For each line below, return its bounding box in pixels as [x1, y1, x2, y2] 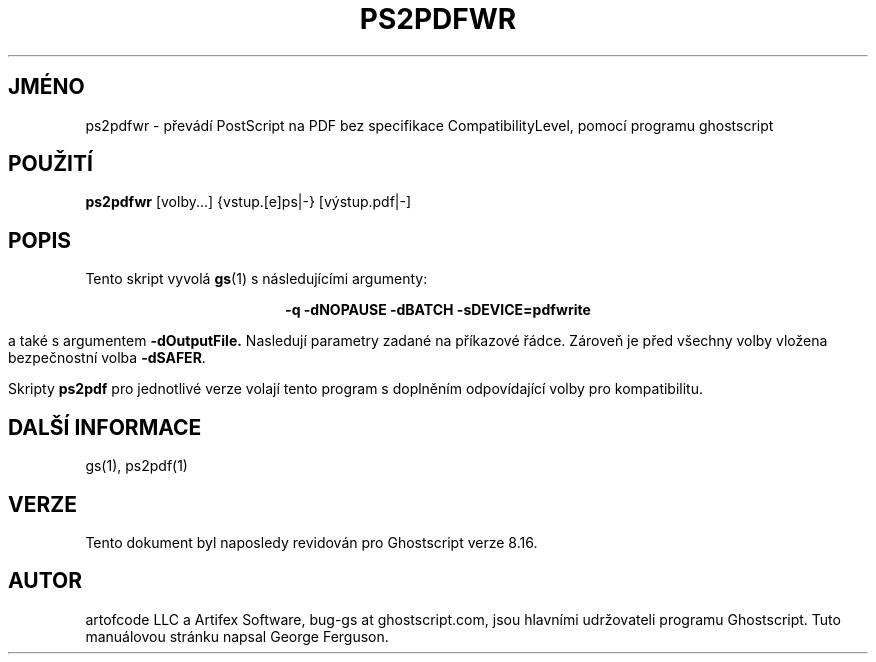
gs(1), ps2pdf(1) [85, 457, 188, 475]
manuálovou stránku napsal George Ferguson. [85, 627, 389, 645]
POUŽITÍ [8, 151, 93, 177]
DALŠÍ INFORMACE [8, 414, 202, 440]
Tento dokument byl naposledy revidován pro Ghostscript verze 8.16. [85, 533, 538, 551]
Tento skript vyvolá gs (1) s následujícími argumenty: [85, 270, 428, 288]
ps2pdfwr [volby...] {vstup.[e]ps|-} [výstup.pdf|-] [85, 193, 412, 211]
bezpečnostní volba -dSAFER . [8, 349, 206, 367]
